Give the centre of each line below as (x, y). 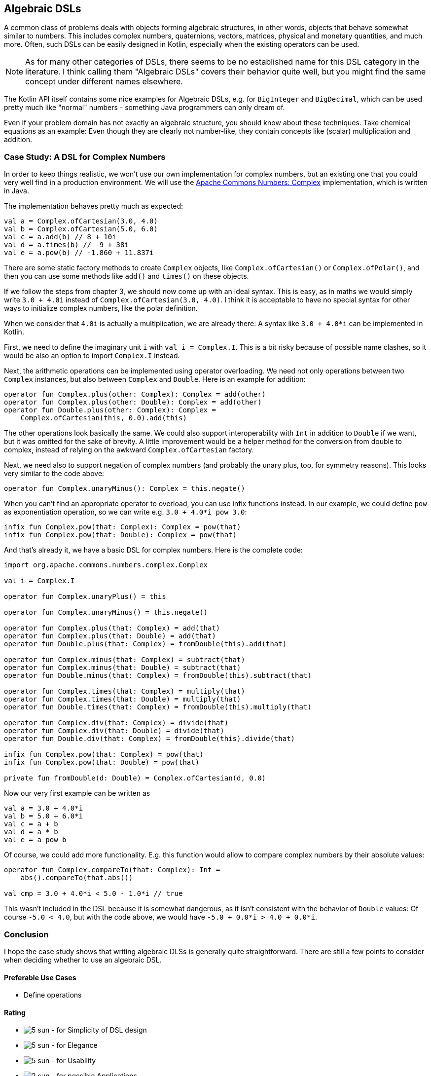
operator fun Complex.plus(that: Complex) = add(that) (112, 628)
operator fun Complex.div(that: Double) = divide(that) (114, 731)
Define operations (53, 995)
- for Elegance (74, 1045)
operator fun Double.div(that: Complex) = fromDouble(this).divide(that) (150, 739)
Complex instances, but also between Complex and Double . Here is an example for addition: (155, 379)
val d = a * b (31, 832)
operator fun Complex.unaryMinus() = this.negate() (106, 612)
